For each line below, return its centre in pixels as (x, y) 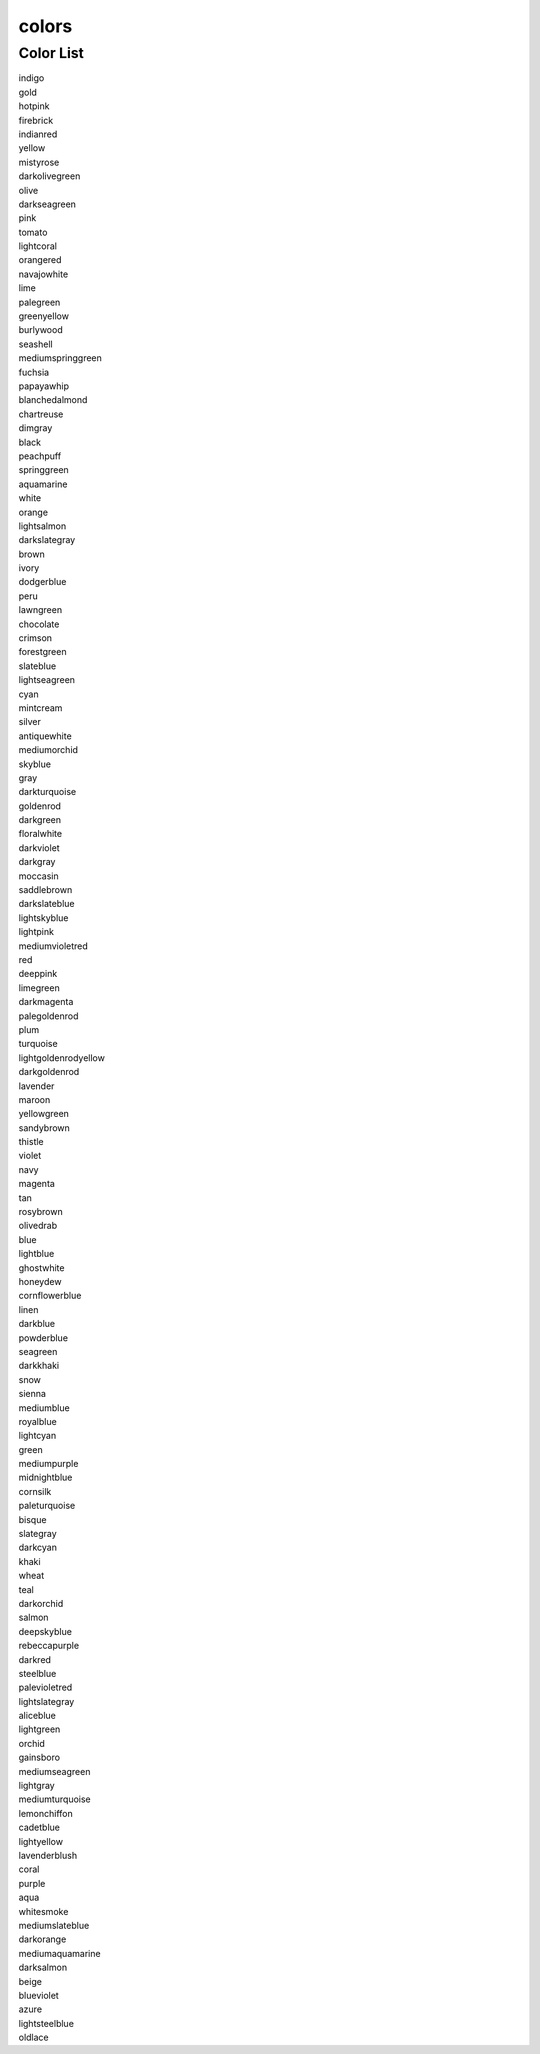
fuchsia (34, 372)
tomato (33, 232)
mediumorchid (48, 750)
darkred (35, 1659)
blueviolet (38, 1995)
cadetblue (39, 1827)
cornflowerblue (50, 1296)
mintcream (40, 707)
